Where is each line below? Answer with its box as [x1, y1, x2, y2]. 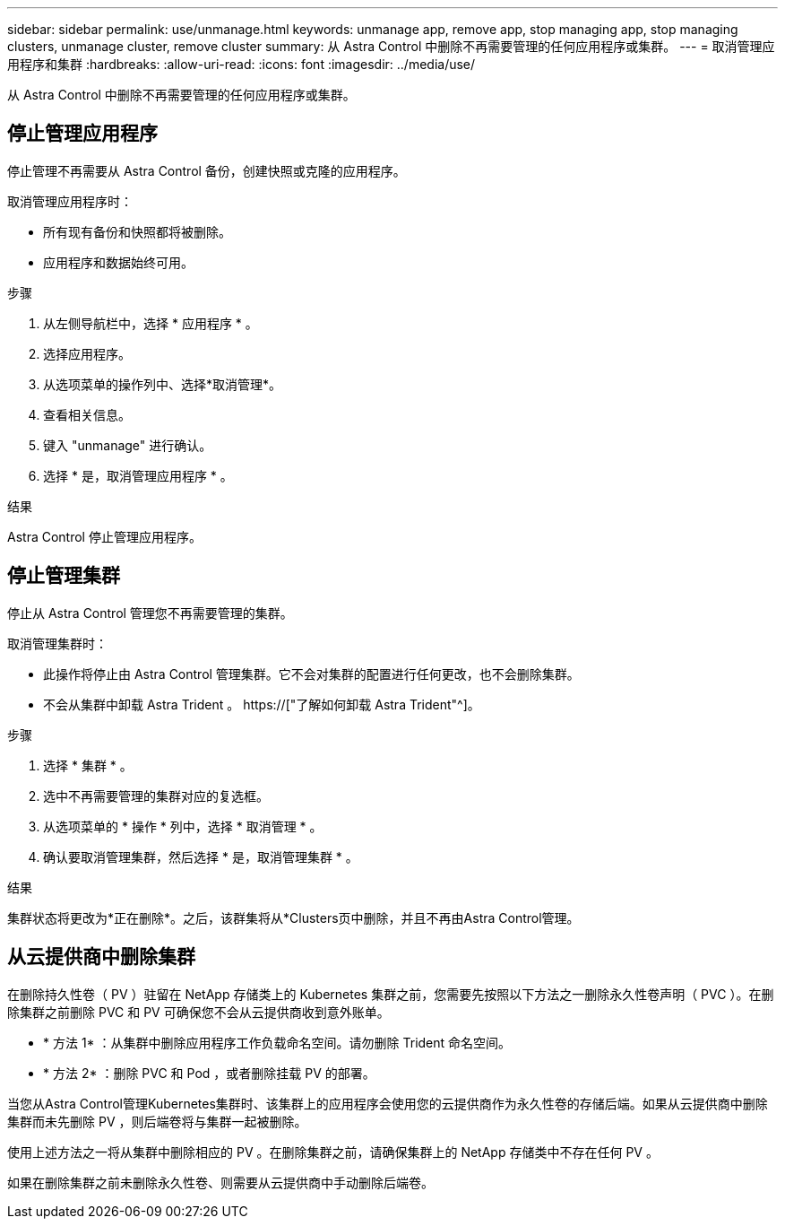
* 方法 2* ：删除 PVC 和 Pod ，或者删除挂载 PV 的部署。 [43, 1065, 375, 1081]
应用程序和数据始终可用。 [43, 254, 194, 270]
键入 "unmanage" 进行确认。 [43, 437, 212, 453]
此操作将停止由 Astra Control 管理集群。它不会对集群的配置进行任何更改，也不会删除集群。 [43, 665, 580, 682]
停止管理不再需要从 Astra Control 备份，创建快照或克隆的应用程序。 [7, 162, 406, 178]
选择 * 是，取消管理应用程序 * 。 [43, 467, 233, 483]
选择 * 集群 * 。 [43, 757, 133, 773]
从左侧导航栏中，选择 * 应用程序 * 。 [43, 315, 258, 331]
